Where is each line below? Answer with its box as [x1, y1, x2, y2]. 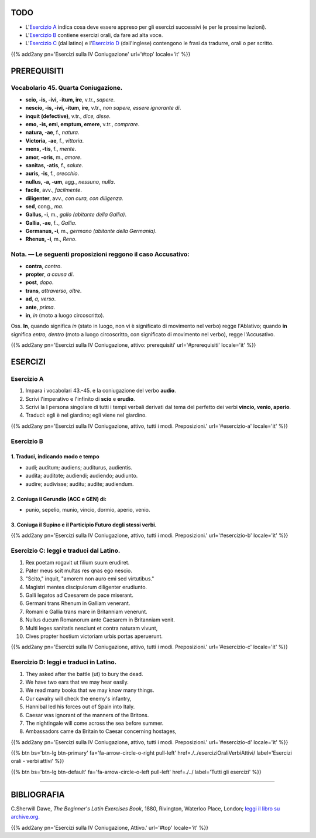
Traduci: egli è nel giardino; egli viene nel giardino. [25, 411, 147, 419]
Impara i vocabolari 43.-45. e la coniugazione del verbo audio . [25, 387, 177, 394]
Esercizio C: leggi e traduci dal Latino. [11, 546, 121, 555]
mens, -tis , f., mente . [25, 146, 77, 153]
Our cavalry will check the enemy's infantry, [25, 695, 132, 702]
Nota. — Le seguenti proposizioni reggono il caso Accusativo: [11, 250, 190, 258]
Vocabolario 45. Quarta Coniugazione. [11, 84, 123, 92]
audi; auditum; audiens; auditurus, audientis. [25, 464, 133, 471]
